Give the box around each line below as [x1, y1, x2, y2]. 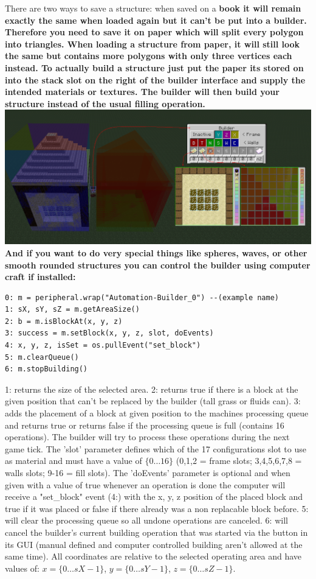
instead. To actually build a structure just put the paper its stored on [5, 61, 304, 74]
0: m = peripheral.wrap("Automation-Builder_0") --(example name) [5, 293, 280, 302]
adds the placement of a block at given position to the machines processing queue [5, 407, 309, 419]
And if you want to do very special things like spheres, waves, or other [5, 246, 307, 259]
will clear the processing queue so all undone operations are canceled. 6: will [5, 514, 288, 527]
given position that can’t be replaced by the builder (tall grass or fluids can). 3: [5, 395, 301, 407]
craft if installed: [5, 270, 76, 283]
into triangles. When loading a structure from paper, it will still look [5, 37, 300, 50]
